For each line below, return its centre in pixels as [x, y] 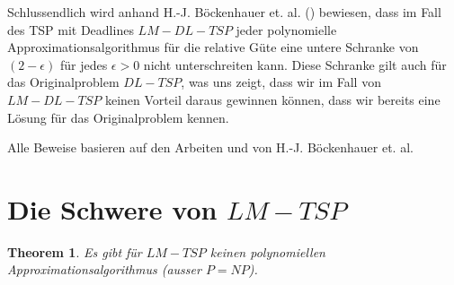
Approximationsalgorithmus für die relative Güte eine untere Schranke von [213, 47]
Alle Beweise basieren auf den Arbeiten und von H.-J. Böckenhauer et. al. [210, 147]
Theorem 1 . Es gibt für [75, 251]
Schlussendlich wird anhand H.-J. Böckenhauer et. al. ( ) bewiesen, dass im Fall [224, 12]
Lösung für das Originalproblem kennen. [118, 117]
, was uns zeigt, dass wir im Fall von [281, 82]
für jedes [84, 64]
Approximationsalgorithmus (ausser [104, 269]
